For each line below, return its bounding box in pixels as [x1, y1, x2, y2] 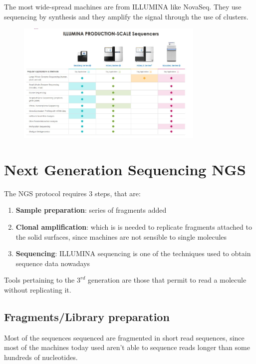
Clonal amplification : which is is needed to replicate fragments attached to [15, 222, 252, 232]
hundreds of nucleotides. [4, 352, 78, 362]
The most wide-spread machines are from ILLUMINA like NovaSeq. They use [4, 1, 242, 11]
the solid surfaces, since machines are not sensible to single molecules [15, 231, 227, 242]
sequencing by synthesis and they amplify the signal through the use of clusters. [4, 11, 249, 21]
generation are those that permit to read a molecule [87, 275, 247, 285]
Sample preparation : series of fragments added [15, 205, 167, 215]
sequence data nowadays [15, 258, 90, 268]
